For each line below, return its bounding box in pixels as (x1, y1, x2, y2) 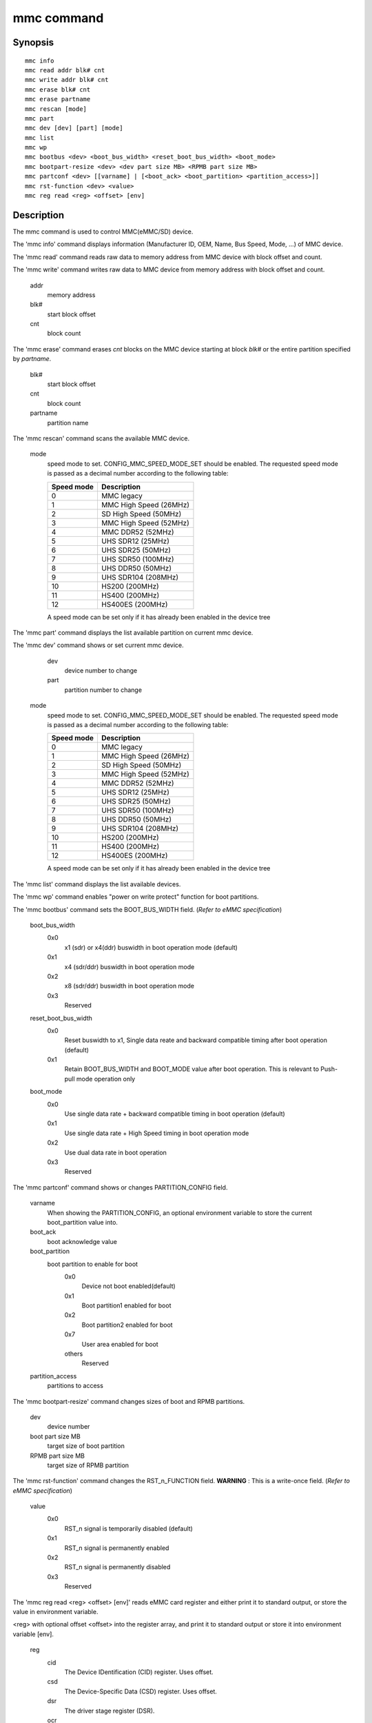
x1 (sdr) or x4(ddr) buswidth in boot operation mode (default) (64, 943, 238, 951)
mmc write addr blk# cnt (25, 76, 109, 84)
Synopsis (12, 37, 54, 48)
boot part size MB (30, 1432, 81, 1440)
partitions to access (47, 1382, 103, 1390)
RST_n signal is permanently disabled (64, 1563, 171, 1571)
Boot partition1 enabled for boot (81, 1301, 172, 1309)
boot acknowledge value (47, 1237, 117, 1245)
